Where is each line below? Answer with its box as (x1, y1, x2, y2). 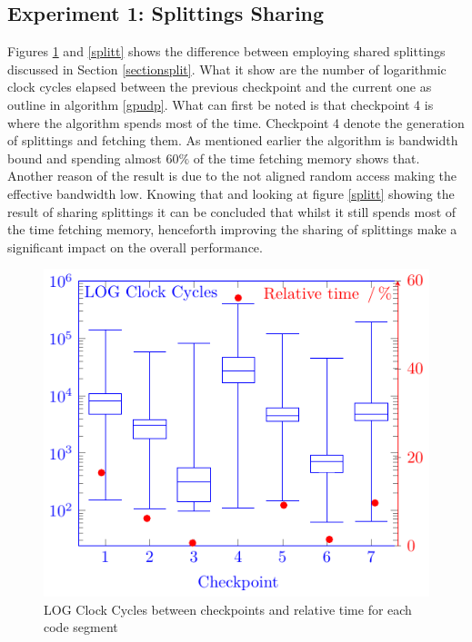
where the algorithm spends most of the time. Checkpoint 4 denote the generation (7, 113, 465, 132)
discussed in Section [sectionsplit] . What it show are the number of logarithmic (7, 59, 447, 78)
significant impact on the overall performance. (7, 237, 263, 256)
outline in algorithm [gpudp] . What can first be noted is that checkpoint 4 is (7, 94, 434, 114)
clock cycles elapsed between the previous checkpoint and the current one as (7, 77, 432, 96)
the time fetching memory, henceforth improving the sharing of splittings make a (7, 220, 457, 239)
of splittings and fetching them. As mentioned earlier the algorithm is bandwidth (7, 131, 458, 150)
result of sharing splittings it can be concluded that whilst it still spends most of (7, 202, 457, 221)
